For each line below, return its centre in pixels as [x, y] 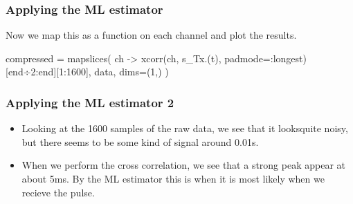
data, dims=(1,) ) [132, 72]
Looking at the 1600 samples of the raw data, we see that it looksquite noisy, [185, 128]
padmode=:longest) [265, 58]
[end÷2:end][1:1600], [48, 72]
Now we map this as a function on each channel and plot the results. [151, 35]
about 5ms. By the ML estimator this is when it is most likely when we [173, 178]
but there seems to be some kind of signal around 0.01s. [140, 141]
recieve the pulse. [58, 192]
